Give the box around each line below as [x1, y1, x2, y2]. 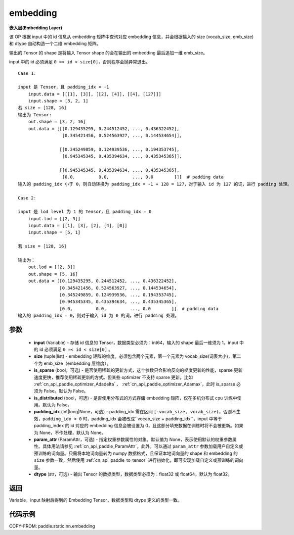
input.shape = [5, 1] [28, 230, 81, 235]
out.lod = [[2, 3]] [28, 264, 76, 270]
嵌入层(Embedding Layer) [9, 25, 63, 31]
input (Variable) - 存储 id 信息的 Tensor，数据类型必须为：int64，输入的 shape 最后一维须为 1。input [34, 340, 239, 345]
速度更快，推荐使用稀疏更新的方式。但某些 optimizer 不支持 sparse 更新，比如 [34, 374, 193, 380]
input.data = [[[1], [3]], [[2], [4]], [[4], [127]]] [28, 91, 162, 97]
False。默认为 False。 [43, 388, 88, 394]
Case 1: [18, 70, 37, 76]
